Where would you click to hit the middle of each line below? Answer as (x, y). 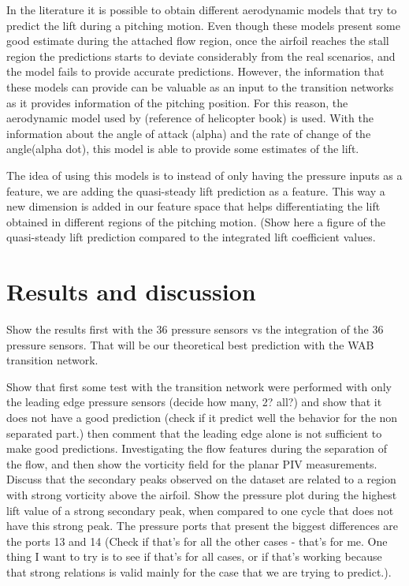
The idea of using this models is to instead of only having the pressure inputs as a (204, 175)
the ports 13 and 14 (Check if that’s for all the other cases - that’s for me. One (197, 541)
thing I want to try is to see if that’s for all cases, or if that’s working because (194, 556)
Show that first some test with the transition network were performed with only (199, 386)
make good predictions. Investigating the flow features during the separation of (197, 448)
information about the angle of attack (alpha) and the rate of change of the (189, 133)
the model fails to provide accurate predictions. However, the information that (195, 71)
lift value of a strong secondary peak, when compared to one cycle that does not (200, 510)
